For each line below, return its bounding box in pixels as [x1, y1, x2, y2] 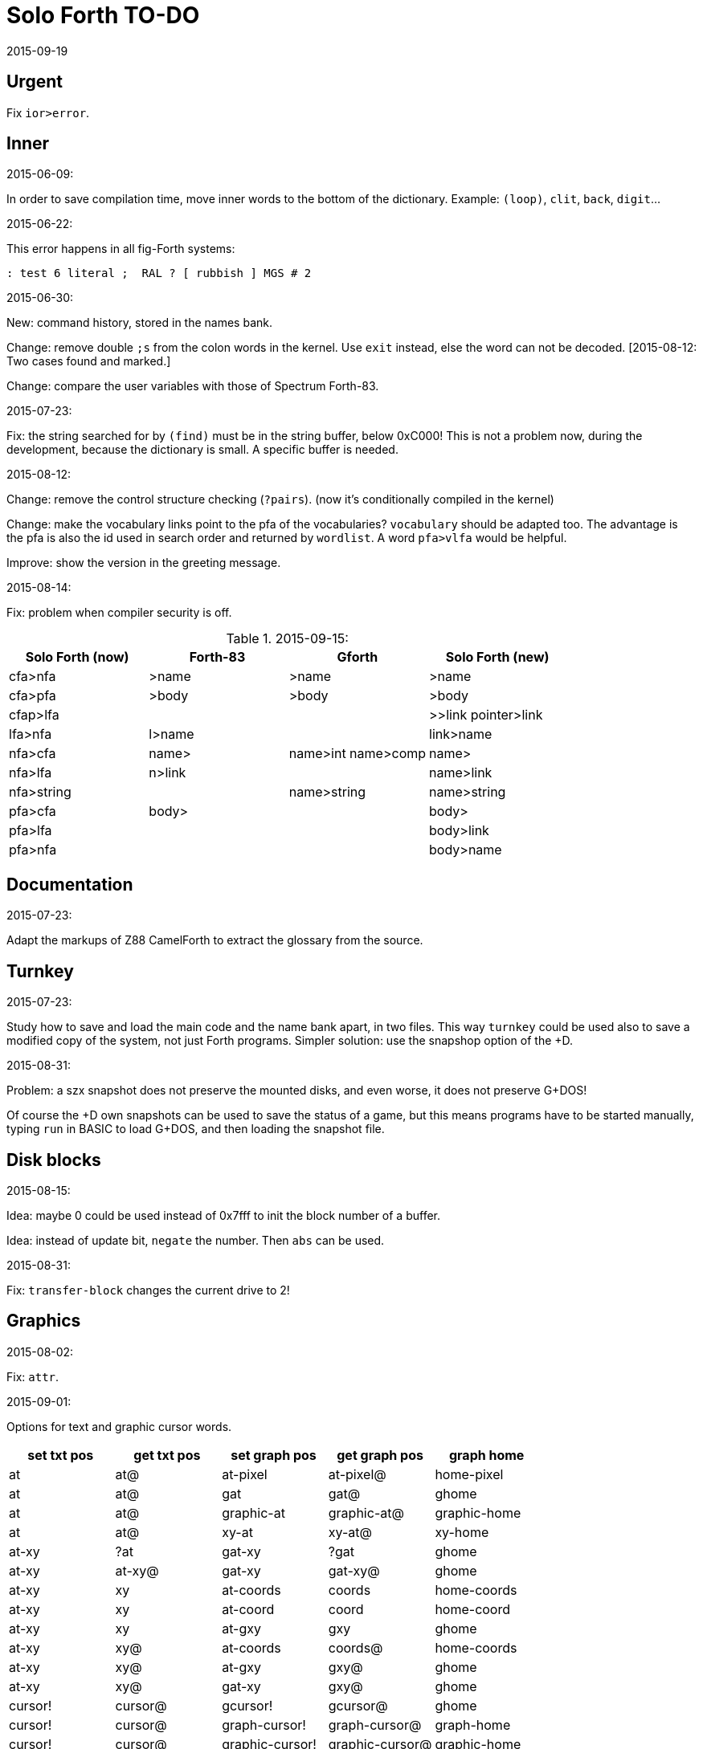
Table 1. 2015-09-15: [226, 630, 349, 647]
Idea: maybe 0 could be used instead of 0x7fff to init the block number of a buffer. [6, 1208, 441, 1222]
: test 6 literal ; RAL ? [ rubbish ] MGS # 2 [6, 267, 312, 280]
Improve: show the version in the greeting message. [6, 556, 281, 570]
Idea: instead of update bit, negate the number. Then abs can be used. [6, 1233, 385, 1247]
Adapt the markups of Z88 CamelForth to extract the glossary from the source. [6, 933, 423, 948]
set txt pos [27, 1446, 94, 1463]
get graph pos [337, 1446, 423, 1463]
